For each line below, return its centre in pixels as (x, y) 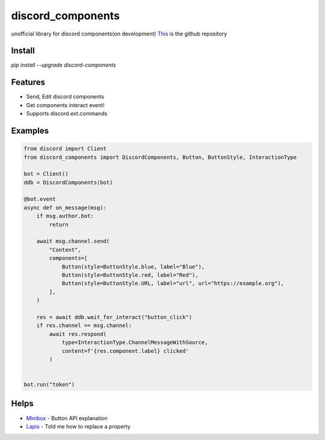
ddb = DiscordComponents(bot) (68, 182)
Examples (30, 130)
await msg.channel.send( (73, 241)
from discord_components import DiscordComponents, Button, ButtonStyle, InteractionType (160, 157)
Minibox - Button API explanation (67, 418)
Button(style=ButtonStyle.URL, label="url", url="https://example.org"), (173, 284)
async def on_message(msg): (65, 207)
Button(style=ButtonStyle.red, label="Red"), (130, 275)
